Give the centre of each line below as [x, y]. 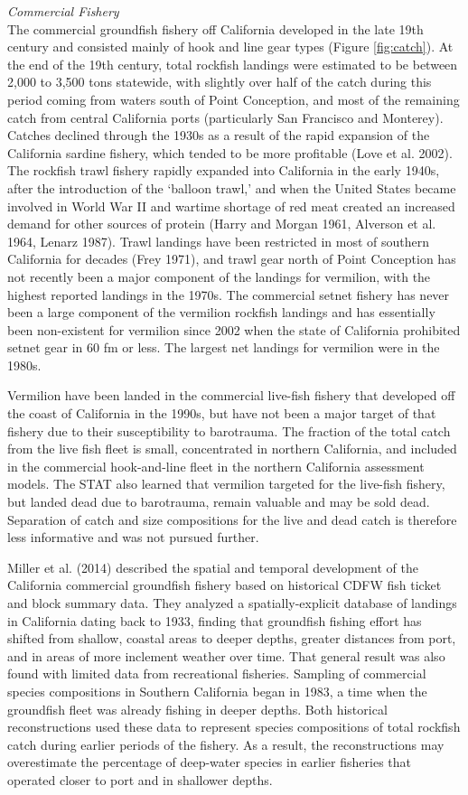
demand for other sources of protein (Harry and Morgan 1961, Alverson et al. [222, 224]
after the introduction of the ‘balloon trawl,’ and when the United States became [232, 187]
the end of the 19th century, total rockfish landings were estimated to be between [233, 64]
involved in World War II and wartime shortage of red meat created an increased [231, 206]
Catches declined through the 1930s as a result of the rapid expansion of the [219, 135]
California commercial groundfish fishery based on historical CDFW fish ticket [225, 585]
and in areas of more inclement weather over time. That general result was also [226, 655]
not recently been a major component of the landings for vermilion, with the [219, 276]
